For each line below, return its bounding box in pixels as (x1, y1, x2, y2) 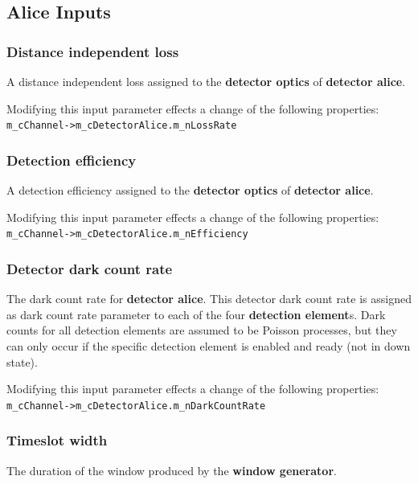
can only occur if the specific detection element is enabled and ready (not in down (6, 337, 411, 354)
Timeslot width (6, 430, 108, 450)
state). (6, 353, 38, 370)
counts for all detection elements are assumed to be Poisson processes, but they (6, 322, 397, 338)
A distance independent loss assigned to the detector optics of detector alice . (6, 73, 406, 89)
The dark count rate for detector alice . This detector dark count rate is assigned (6, 290, 412, 307)
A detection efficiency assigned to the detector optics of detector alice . (6, 182, 374, 199)
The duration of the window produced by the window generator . (6, 461, 337, 478)
